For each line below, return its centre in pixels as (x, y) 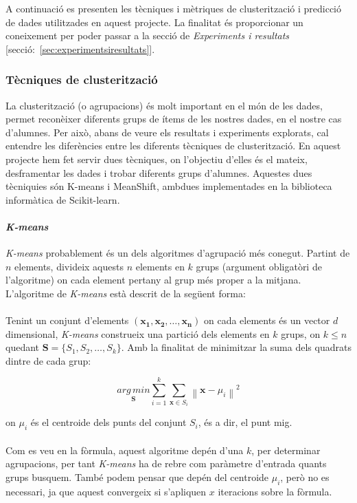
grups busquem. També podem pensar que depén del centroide (137, 477)
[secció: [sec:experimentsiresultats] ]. (80, 49)
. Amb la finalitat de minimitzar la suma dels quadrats (236, 347)
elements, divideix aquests (69, 266)
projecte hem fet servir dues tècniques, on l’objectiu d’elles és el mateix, (157, 159)
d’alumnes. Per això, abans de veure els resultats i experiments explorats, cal (167, 132)
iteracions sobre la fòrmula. (275, 491)
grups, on (301, 333)
